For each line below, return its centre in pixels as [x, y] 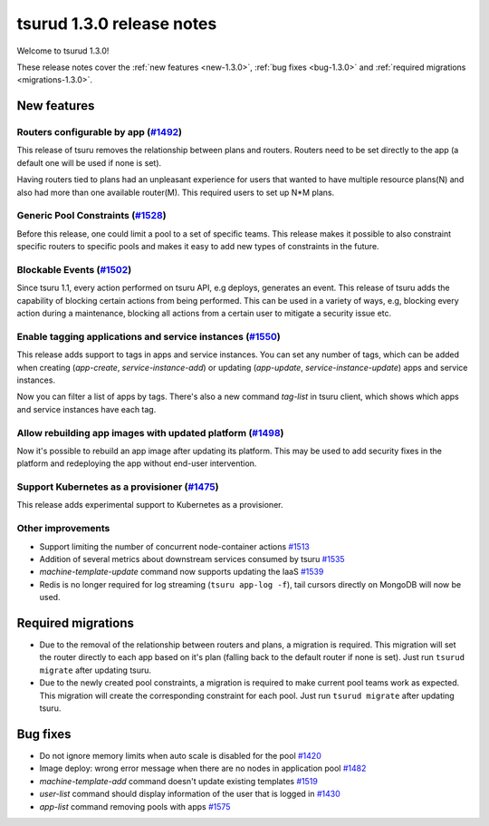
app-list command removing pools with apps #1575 [135, 806]
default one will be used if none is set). [89, 162]
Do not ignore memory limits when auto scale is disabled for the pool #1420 [180, 755]
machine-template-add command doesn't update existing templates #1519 [179, 781]
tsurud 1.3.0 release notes [117, 24]
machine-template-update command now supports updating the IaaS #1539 [182, 572]
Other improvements [63, 529]
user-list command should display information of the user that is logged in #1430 [190, 794]
